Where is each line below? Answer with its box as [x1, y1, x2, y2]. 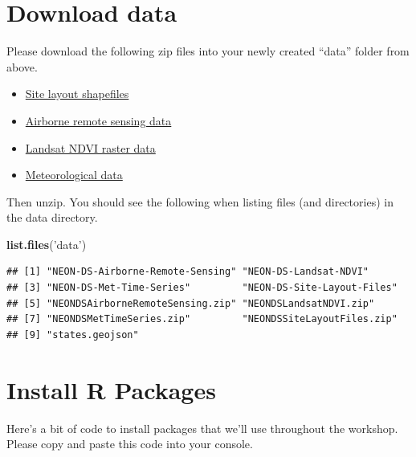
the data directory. [6, 209, 98, 226]
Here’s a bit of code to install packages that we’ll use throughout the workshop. [6, 419, 398, 436]
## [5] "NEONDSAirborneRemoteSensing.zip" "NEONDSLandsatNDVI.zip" [6, 297, 375, 309]
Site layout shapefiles [25, 85, 129, 102]
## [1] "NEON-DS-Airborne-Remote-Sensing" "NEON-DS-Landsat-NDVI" [6, 266, 369, 278]
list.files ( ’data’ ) [6, 235, 87, 252]
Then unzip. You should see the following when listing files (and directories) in [6, 193, 394, 210]
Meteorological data [25, 166, 123, 183]
